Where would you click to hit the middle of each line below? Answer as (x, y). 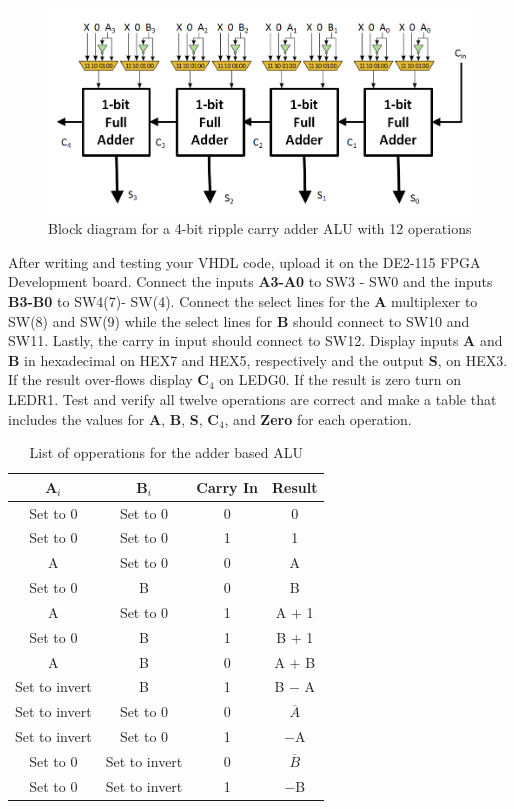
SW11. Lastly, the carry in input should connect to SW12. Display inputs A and (255, 340)
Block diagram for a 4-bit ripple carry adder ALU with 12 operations (260, 228)
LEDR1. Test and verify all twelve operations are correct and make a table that (252, 398)
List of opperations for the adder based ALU (166, 452)
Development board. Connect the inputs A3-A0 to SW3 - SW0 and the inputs (250, 281)
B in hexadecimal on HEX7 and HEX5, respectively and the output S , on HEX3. (258, 359)
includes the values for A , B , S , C (113, 418)
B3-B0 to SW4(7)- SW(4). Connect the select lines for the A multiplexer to (243, 300)
